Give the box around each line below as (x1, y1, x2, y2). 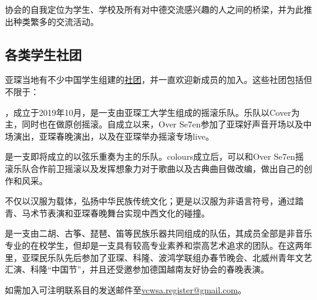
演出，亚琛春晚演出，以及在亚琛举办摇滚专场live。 (13, 129, 214, 142)
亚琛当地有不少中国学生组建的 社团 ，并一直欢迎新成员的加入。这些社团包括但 (5, 73, 312, 86)
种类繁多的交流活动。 (13, 15, 99, 27)
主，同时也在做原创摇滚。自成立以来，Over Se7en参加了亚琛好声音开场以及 (5, 118, 304, 130)
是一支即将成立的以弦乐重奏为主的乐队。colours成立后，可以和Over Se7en (5, 150, 296, 163)
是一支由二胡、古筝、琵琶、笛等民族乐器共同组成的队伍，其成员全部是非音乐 (5, 227, 312, 240)
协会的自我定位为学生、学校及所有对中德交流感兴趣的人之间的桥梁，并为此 (5, 3, 304, 15)
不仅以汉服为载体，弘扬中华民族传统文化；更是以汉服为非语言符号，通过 (5, 195, 295, 207)
